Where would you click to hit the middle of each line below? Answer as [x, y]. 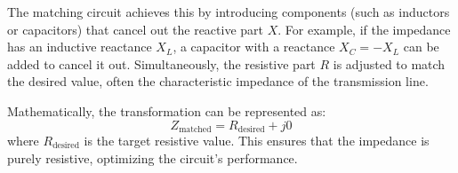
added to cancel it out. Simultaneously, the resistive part [161, 63]
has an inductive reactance [80, 47]
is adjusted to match [389, 63]
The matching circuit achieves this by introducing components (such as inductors [229, 12]
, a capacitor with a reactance [254, 47]
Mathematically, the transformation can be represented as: [167, 110]
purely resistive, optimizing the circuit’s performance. [153, 157]
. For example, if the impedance [364, 29]
